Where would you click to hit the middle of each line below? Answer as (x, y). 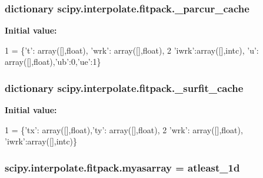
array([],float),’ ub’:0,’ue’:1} (53, 62)
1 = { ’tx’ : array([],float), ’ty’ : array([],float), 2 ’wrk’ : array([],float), (124, 129)
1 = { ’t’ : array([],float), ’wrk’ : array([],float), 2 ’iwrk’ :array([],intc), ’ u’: (132, 50)
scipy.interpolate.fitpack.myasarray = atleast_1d (122, 167)
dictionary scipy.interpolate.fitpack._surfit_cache (124, 88)
